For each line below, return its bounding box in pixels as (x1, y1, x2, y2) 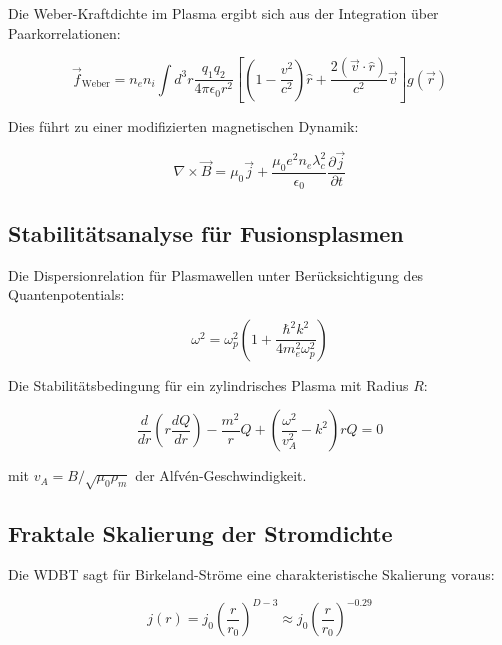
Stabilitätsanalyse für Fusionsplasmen (8, 217, 404, 248)
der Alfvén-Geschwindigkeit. (135, 465, 307, 486)
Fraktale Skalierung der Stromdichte (8, 517, 393, 548)
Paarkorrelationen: (8, 22, 121, 43)
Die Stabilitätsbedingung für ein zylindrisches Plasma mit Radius (8, 374, 409, 395)
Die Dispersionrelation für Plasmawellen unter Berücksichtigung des (8, 264, 424, 285)
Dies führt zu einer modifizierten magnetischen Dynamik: (8, 116, 359, 137)
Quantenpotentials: (8, 284, 125, 305)
